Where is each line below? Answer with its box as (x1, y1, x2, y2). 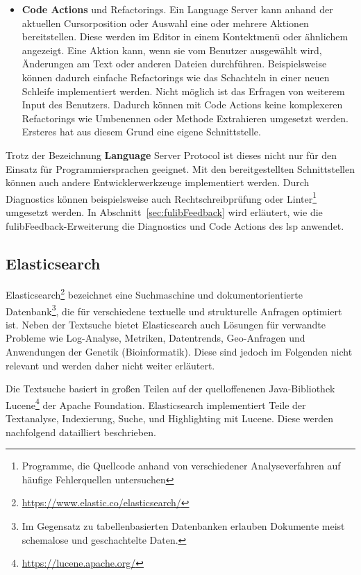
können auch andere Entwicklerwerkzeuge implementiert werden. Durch (6, 175, 310, 190)
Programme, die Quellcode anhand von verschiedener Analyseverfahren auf (22, 458, 341, 473)
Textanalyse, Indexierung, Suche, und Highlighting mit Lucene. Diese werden (6, 411, 333, 426)
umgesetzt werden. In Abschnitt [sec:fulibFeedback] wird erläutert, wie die (6, 204, 323, 219)
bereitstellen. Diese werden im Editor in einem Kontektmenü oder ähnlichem (22, 29, 349, 44)
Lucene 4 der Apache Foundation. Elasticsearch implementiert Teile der (6, 395, 306, 412)
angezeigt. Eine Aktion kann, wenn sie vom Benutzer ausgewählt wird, (22, 42, 322, 57)
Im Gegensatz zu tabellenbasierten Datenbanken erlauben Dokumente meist (22, 519, 345, 533)
